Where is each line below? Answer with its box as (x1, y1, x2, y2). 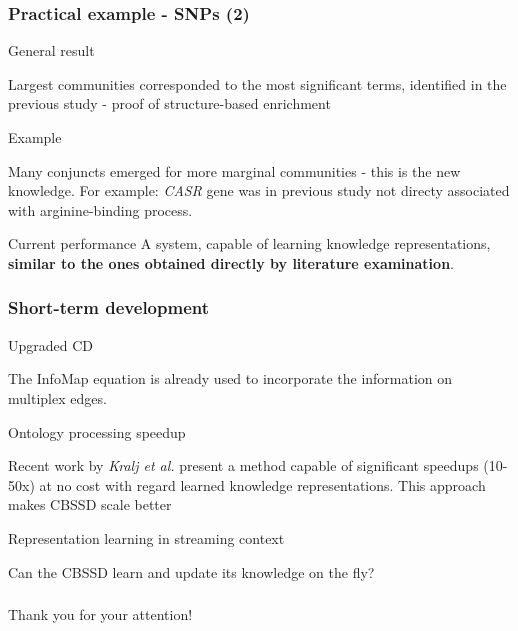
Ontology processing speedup (8, 421, 186, 442)
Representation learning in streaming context (8, 527, 285, 548)
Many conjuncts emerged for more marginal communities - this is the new (8, 160, 461, 181)
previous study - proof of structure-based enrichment (8, 93, 331, 114)
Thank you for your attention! (8, 604, 193, 625)
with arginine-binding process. (8, 199, 193, 220)
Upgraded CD (8, 334, 94, 355)
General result (8, 40, 95, 61)
